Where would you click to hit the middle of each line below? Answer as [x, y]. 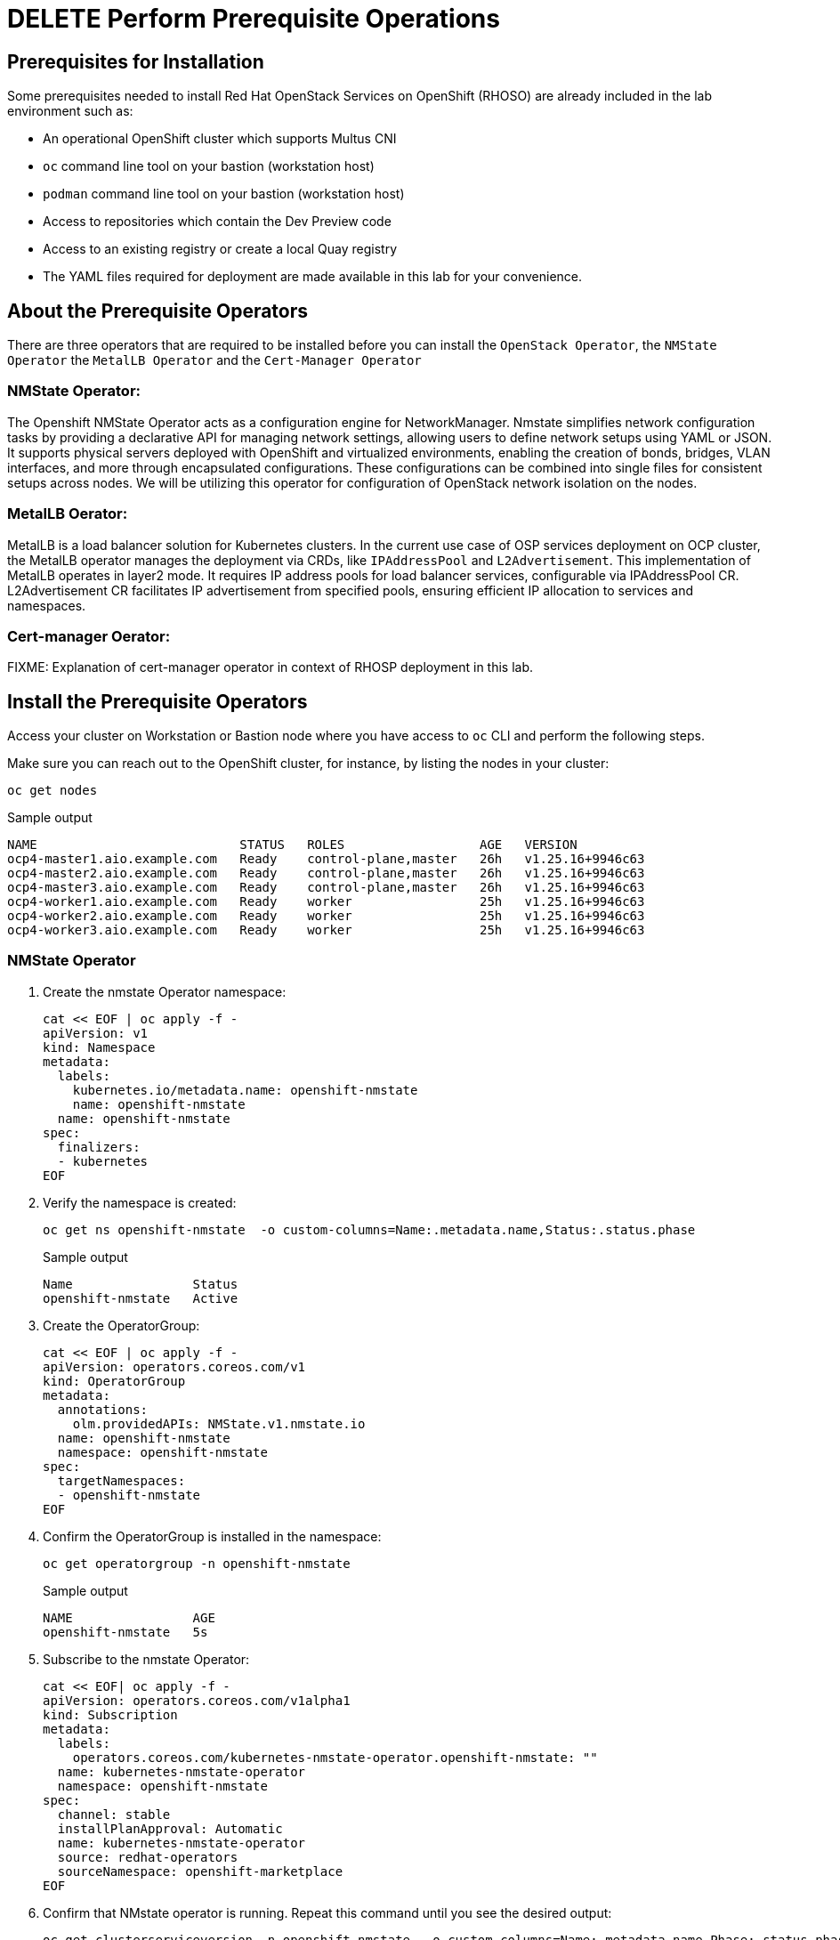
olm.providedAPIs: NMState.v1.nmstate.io [219, 1423]
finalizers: [99, 1147]
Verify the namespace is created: [140, 1202]
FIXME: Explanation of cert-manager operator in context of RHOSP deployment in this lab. [271, 667]
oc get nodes [52, 791]
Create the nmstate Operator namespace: [165, 991]
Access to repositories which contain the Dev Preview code [217, 222]
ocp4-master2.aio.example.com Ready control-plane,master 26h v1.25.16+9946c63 [326, 873]
